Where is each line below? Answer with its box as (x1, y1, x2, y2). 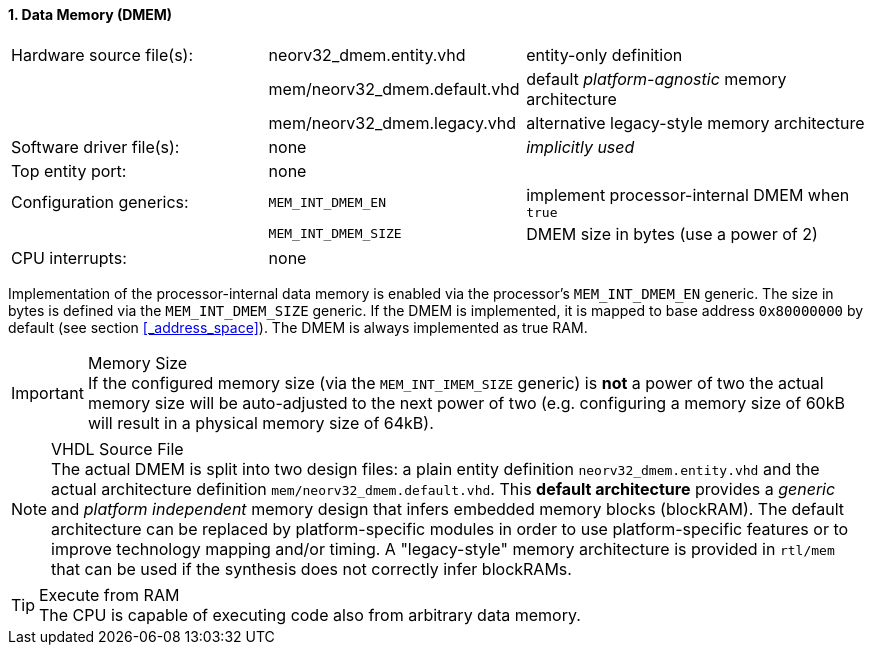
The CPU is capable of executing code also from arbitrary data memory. (39, 604, 581, 625)
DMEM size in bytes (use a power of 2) (526, 223, 818, 244)
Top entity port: (11, 160, 127, 181)
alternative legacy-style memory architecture (526, 112, 865, 133)
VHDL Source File (51, 438, 184, 459)
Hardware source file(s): (11, 44, 194, 65)
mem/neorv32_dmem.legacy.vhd (268, 112, 517, 133)
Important (11, 382, 84, 403)
